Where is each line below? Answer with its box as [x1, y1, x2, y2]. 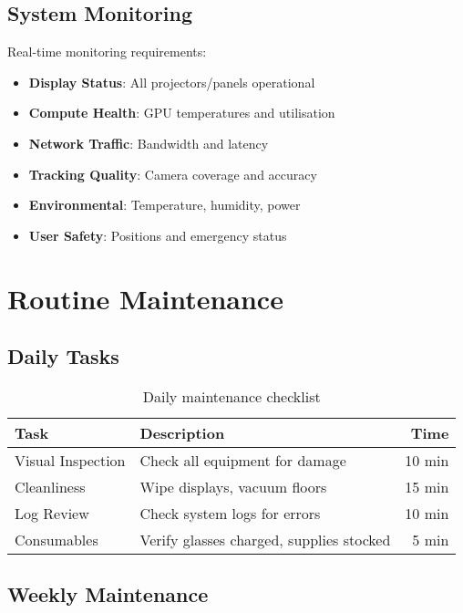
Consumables [15, 528, 98, 550]
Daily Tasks [7, 342, 119, 370]
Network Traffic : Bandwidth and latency [28, 133, 269, 152]
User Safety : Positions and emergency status [28, 225, 287, 244]
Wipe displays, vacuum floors [139, 475, 327, 497]
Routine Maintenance [7, 279, 283, 317]
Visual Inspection [15, 449, 126, 471]
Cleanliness [15, 475, 86, 497]
